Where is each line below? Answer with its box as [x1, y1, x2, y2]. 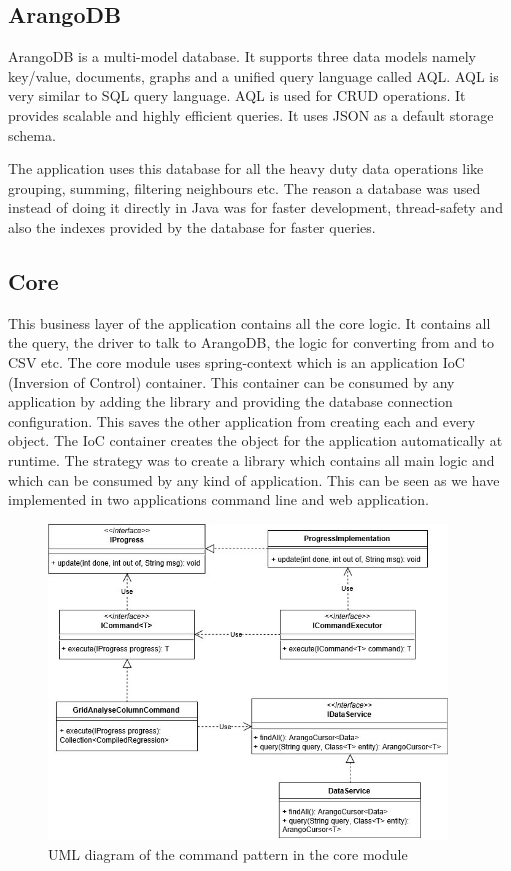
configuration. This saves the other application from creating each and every [8, 410, 476, 431]
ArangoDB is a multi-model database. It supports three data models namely [8, 46, 476, 67]
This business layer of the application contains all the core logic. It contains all [8, 312, 491, 333]
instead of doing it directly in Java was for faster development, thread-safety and [8, 197, 503, 218]
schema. [8, 124, 56, 145]
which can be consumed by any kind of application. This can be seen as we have [8, 469, 500, 490]
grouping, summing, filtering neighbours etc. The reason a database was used [8, 177, 481, 198]
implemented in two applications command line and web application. [8, 489, 429, 510]
